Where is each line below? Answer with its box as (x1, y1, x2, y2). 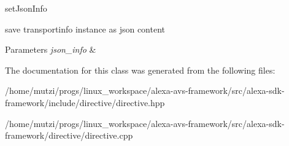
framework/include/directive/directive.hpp (5, 96, 165, 109)
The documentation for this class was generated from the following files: (5, 63, 276, 76)
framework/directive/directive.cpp (5, 129, 133, 142)
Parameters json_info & (5, 43, 96, 56)
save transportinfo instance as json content (5, 22, 166, 35)
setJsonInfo (5, 2, 47, 14)
